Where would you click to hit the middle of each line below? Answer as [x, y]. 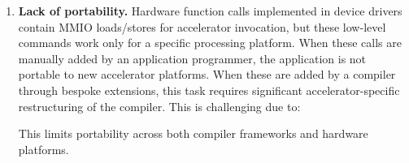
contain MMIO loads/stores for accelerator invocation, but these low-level [202, 26]
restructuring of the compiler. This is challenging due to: [159, 106]
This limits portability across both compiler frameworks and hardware [193, 133]
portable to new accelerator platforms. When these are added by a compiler [207, 74]
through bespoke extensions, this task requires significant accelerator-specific [209, 90]
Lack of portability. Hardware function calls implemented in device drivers [210, 11]
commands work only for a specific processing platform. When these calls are [210, 43]
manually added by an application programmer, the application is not [192, 58]
